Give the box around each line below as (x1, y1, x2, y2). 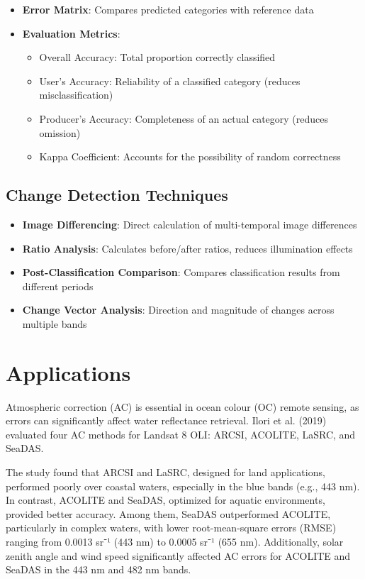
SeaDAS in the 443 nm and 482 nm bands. (6, 562, 191, 577)
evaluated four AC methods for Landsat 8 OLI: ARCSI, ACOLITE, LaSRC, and (6, 426, 356, 441)
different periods (22, 278, 94, 293)
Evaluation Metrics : (22, 26, 120, 40)
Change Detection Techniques (6, 184, 228, 206)
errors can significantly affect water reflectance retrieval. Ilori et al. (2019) (6, 413, 327, 428)
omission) (39, 125, 81, 140)
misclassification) (39, 87, 113, 102)
